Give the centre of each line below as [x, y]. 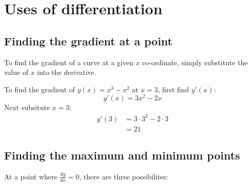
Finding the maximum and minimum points [122, 155]
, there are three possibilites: [124, 176]
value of [16, 72]
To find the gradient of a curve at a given [69, 62]
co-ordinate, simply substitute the [195, 62]
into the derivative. [67, 72]
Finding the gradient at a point [88, 41]
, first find [173, 89]
